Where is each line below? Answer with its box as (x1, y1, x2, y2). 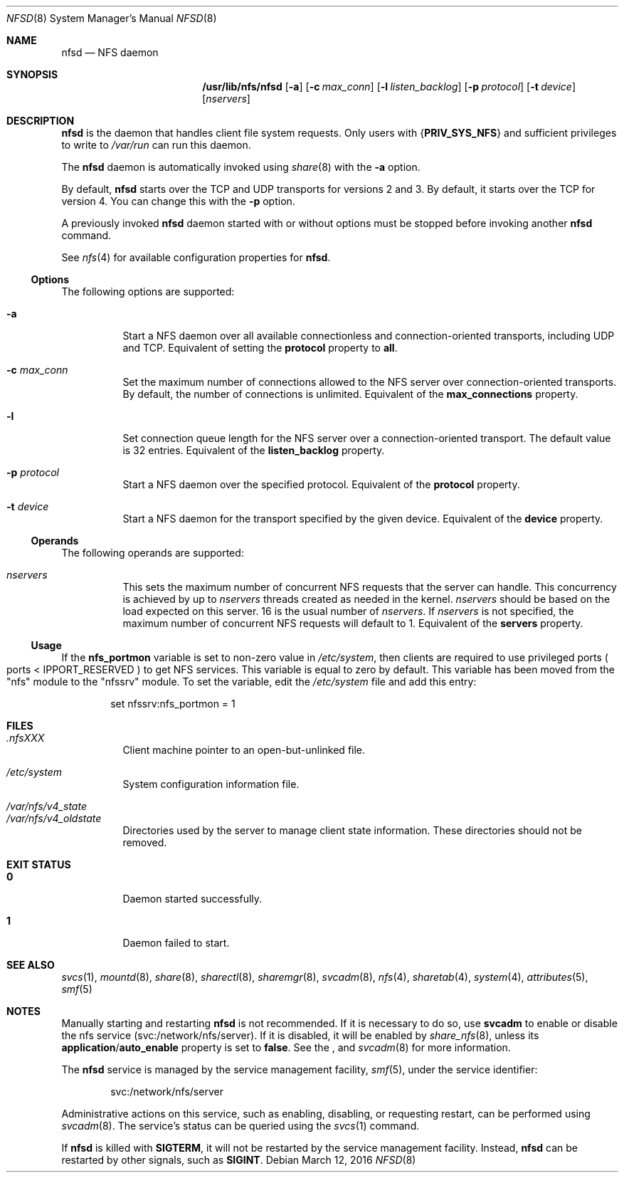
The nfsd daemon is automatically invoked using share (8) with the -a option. (61, 161, 421, 173)
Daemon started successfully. (122, 893, 263, 905)
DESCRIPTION (6, 115, 75, 127)
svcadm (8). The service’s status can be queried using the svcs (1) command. (61, 1120, 420, 1132)
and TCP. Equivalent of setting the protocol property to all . (122, 342, 398, 354)
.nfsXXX (6, 732, 45, 744)
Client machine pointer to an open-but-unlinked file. (122, 744, 366, 756)
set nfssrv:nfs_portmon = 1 (110, 698, 236, 710)
